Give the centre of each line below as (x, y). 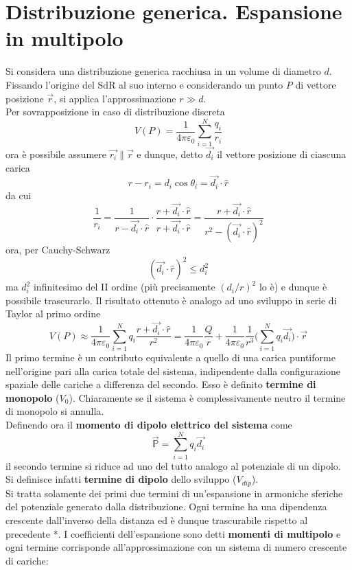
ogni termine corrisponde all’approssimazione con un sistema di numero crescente (176, 547)
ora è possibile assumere (56, 154)
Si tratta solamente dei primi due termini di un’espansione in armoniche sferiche (174, 493)
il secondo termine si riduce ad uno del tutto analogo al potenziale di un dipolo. (173, 465)
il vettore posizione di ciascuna (282, 154)
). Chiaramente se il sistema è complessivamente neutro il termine (207, 397)
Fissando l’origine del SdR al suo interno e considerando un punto (144, 84)
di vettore (316, 84)
